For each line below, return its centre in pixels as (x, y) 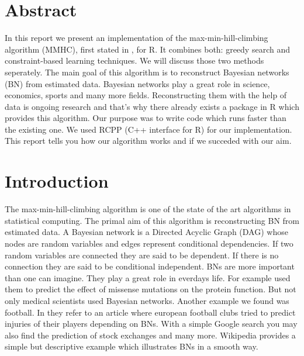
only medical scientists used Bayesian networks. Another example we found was (147, 300)
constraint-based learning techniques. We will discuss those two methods (134, 61)
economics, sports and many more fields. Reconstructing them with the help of (146, 95)
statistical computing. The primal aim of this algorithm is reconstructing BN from (152, 220)
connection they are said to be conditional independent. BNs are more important (150, 266)
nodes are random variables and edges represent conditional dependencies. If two (149, 243)
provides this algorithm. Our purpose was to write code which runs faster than (146, 118)
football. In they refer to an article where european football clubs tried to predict (150, 312)
